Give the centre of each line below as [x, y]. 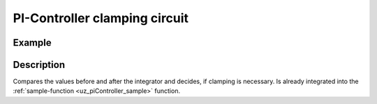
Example [32, 43]
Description [39, 65]
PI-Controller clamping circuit [101, 18]
